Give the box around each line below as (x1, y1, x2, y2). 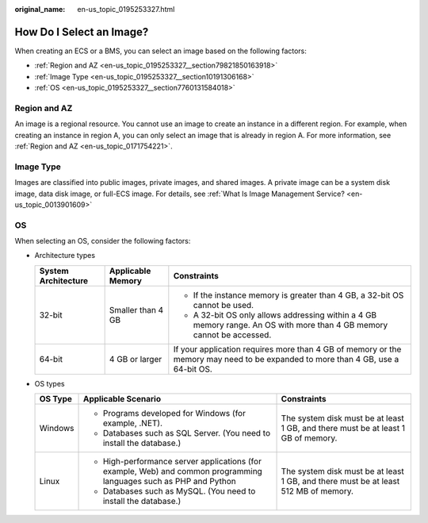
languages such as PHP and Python (102, 476, 237, 487)
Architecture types (34, 251, 95, 260)
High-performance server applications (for (102, 456, 262, 467)
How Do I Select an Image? (14, 25, 149, 39)
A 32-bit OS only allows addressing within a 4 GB (193, 310, 377, 321)
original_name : (14, 5, 66, 13)
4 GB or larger (109, 353, 162, 364)
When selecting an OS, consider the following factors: (14, 237, 191, 246)
